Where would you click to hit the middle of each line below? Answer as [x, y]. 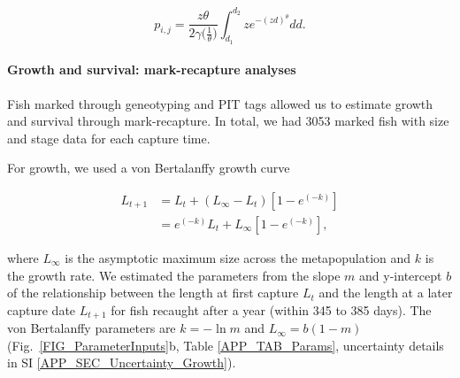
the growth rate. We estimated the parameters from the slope [174, 275]
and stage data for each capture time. [109, 138]
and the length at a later [386, 293]
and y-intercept [401, 275]
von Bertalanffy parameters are [92, 328]
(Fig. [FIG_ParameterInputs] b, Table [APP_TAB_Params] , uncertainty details [226, 345]
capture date [42, 309]
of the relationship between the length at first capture [153, 293]
